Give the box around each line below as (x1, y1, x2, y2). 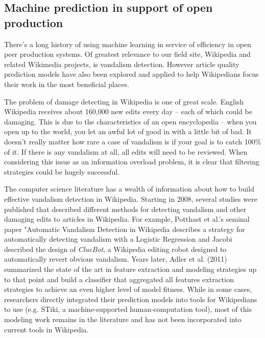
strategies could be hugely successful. (4, 166, 119, 177)
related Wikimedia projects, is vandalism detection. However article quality (4, 58, 239, 69)
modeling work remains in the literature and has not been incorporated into (4, 314, 242, 325)
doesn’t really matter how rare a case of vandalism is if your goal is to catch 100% (4, 136, 261, 146)
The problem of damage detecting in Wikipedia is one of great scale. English (4, 96, 244, 107)
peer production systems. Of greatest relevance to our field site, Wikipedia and (4, 49, 251, 59)
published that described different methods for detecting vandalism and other (4, 203, 247, 214)
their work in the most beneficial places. (4, 78, 129, 89)
